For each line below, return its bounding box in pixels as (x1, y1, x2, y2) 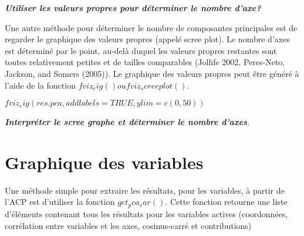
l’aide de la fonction (5, 79, 76, 91)
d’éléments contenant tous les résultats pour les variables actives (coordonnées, (5, 207, 288, 220)
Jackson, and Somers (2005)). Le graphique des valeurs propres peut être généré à (5, 67, 299, 79)
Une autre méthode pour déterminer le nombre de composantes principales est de (5, 21, 298, 33)
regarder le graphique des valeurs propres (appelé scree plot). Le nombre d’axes (5, 33, 290, 45)
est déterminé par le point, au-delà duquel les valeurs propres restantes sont (5, 44, 277, 56)
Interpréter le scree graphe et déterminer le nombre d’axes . (5, 116, 250, 128)
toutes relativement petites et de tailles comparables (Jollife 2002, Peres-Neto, (5, 56, 285, 68)
